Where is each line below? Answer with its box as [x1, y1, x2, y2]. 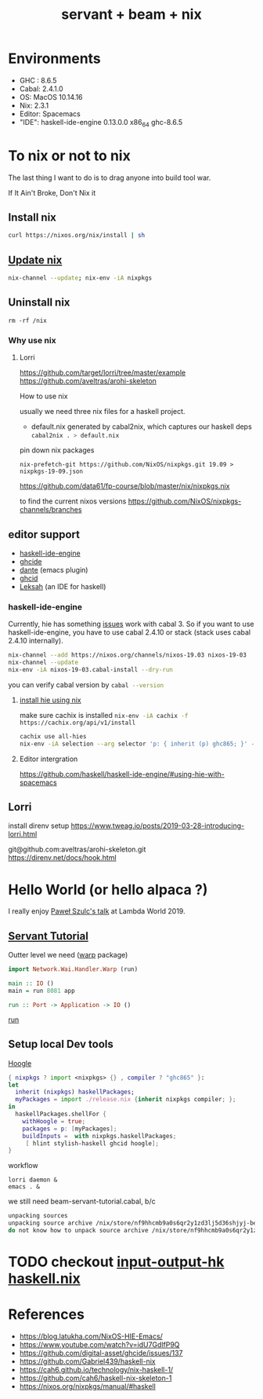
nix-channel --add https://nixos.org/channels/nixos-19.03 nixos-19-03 [8, 651, 247, 659]
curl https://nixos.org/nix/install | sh [8, 232, 146, 240]
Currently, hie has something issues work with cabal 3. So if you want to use [8, 619, 254, 629]
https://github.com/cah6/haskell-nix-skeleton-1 [19, 1373, 172, 1383]
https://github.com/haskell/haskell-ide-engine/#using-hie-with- [19, 769, 225, 778]
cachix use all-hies [19, 732, 87, 740]
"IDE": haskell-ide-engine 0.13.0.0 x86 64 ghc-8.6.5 [19, 117, 183, 129]
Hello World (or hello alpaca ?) [8, 881, 208, 899]
